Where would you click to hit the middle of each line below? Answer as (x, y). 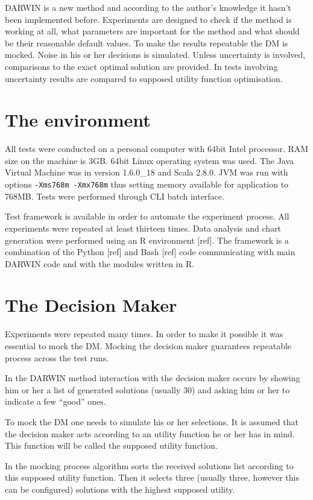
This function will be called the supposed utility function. (111, 445)
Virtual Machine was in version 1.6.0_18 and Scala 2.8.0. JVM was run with (147, 172)
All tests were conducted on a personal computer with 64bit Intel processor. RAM (157, 149)
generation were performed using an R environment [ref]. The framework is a (147, 240)
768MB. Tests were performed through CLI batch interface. (115, 196)
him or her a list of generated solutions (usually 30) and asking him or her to (147, 389)
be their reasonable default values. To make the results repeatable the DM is (147, 43)
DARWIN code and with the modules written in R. (100, 263)
